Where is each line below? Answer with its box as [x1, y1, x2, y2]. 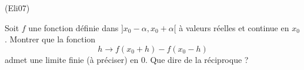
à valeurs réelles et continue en [179, 21, 289, 34]
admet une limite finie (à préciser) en [5, 53, 139, 65]
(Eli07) [5, 2, 30, 14]
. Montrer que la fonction [5, 33, 96, 45]
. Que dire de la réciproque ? [145, 53, 249, 65]
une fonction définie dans [28, 21, 119, 34]
